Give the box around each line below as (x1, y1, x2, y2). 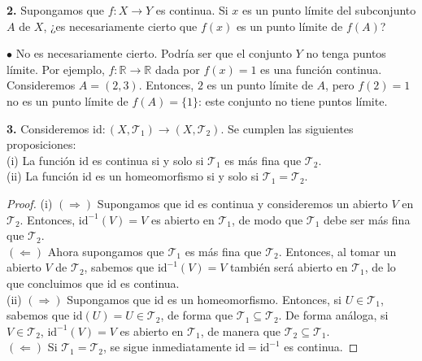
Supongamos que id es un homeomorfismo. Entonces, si (67, 290, 342, 307)
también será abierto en (230, 259, 348, 276)
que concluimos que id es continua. (7, 274, 180, 291)
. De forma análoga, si (278, 307, 389, 324)
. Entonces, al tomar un (278, 242, 397, 259)
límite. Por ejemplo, (7, 60, 105, 77)
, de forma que (160, 307, 233, 324)
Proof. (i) (7, 194, 53, 211)
